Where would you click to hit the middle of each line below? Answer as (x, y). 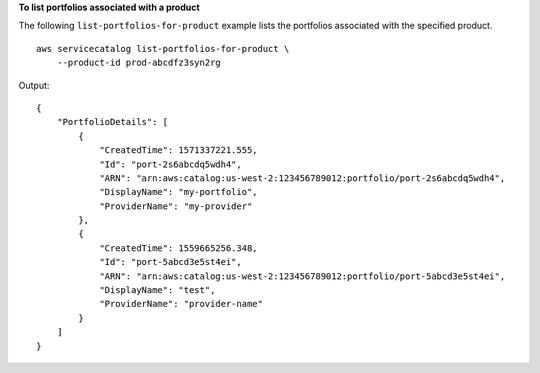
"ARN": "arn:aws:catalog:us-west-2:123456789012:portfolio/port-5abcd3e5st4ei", (302, 276)
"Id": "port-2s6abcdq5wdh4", (170, 164)
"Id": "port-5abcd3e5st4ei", (170, 262)
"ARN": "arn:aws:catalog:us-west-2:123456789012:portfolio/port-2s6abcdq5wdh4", (302, 178)
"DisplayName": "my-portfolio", (179, 192)
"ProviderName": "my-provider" (176, 206)
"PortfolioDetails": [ (112, 122)
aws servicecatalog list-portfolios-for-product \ (163, 48)
